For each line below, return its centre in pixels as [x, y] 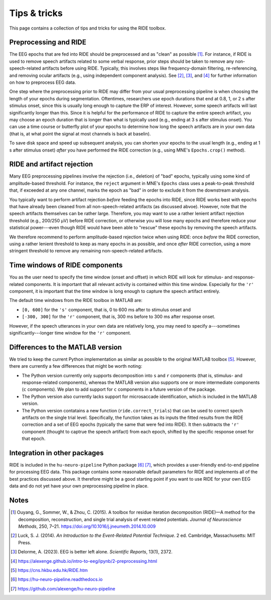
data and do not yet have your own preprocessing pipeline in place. [79, 486]
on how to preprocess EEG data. [43, 82]
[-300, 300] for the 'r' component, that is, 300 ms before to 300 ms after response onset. [119, 317]
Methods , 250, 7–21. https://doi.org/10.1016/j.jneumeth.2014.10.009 [87, 526]
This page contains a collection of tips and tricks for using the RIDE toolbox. [88, 28]
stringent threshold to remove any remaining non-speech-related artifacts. [86, 251]
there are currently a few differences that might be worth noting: [76, 366]
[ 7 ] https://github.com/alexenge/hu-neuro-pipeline [63, 588]
